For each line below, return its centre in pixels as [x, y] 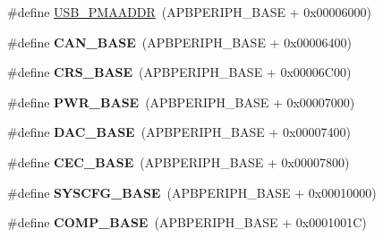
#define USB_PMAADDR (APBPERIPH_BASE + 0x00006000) [190, 12]
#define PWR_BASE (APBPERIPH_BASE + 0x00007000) [181, 102]
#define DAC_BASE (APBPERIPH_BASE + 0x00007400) [179, 132]
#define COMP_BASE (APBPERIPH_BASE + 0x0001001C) [187, 222]
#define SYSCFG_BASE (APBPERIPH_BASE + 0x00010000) [192, 192]
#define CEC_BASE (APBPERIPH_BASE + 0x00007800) [179, 161]
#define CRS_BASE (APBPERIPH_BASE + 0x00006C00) [179, 72]
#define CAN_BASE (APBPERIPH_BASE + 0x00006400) [179, 42]
